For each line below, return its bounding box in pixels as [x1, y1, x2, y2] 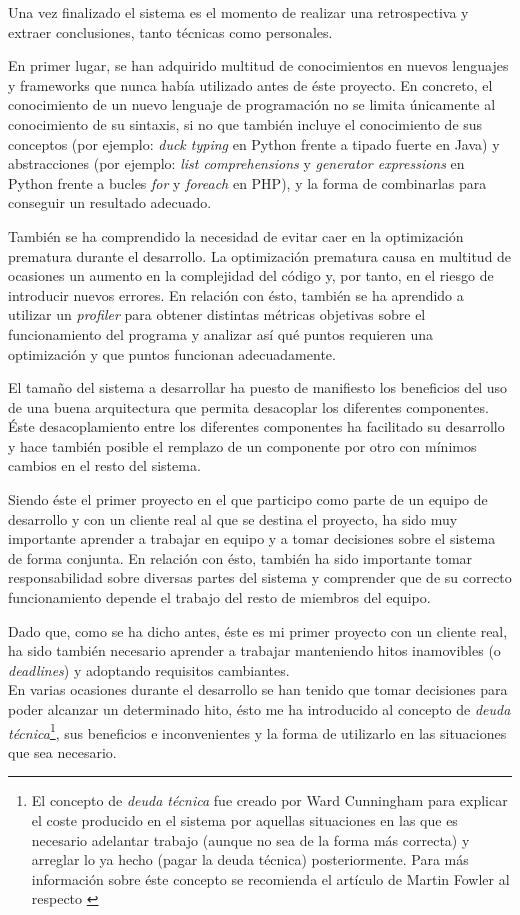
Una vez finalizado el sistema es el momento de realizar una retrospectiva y [8, 2, 469, 22]
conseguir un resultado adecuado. [8, 192, 212, 213]
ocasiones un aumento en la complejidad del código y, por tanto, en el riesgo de [8, 265, 494, 286]
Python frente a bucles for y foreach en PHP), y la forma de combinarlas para [8, 172, 487, 193]
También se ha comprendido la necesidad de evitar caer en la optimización [8, 225, 464, 246]
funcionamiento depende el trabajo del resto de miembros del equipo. [8, 587, 431, 608]
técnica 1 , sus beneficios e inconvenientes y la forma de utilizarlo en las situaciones [8, 719, 507, 743]
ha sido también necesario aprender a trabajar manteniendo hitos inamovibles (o [8, 640, 501, 661]
